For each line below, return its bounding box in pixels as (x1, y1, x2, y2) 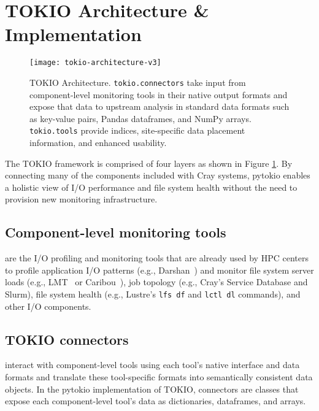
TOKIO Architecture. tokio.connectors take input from (29, 75, 246, 88)
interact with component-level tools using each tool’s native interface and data (5, 358, 300, 371)
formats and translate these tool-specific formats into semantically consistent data (5, 371, 313, 383)
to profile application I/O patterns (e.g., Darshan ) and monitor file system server (5, 263, 314, 276)
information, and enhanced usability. (29, 136, 167, 149)
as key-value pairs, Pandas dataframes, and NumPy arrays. (29, 112, 252, 125)
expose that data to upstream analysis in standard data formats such (29, 100, 290, 113)
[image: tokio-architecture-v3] (29, 58, 161, 67)
